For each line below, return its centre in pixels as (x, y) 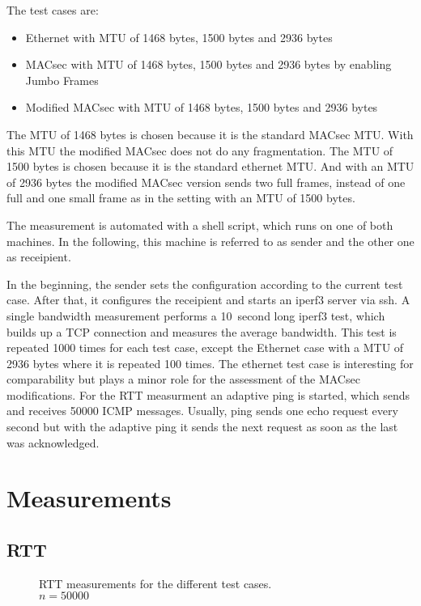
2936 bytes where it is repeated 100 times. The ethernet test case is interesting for (210, 363)
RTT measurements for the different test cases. (155, 583)
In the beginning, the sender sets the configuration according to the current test (205, 284)
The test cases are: (53, 10)
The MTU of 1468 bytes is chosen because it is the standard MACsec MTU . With (210, 134)
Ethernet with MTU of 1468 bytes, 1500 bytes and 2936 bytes (179, 37)
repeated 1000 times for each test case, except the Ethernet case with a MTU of (205, 347)
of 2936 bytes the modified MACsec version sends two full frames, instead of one (206, 182)
